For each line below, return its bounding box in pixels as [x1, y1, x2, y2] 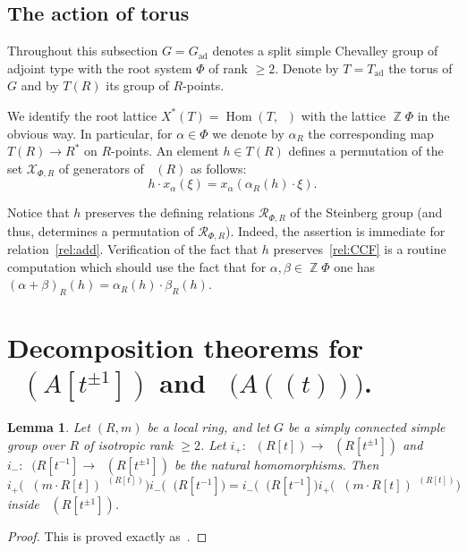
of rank [208, 58, 248, 77]
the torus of [388, 58, 453, 77]
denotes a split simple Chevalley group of [212, 41, 438, 60]
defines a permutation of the [288, 141, 444, 160]
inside [7, 495, 39, 513]
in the [417, 106, 450, 124]
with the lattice [301, 106, 386, 124]
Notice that [7, 203, 70, 222]
